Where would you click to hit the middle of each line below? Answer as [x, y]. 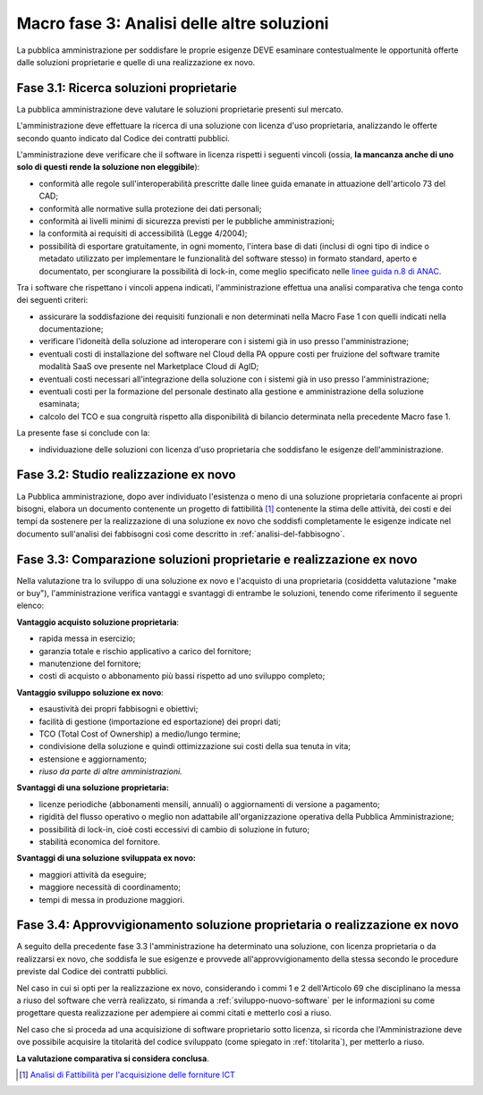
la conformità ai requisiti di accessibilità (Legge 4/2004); [143, 233]
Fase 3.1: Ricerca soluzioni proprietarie [127, 88]
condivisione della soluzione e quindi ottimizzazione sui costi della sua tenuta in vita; [195, 746]
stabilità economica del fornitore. [100, 842]
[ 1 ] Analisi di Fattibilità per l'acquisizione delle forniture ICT [127, 1074]
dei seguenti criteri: [52, 300]
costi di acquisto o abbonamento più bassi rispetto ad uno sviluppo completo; [182, 676]
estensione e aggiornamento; [93, 759]
